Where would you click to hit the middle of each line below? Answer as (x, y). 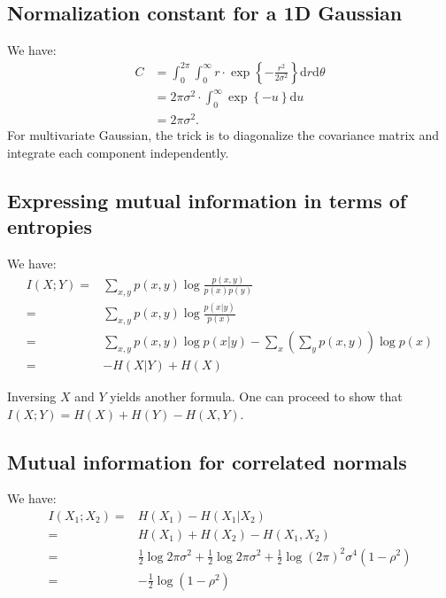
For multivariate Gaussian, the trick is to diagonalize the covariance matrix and (223, 135)
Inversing (32, 396)
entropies (50, 226)
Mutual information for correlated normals (207, 461)
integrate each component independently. (118, 152)
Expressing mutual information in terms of (207, 200)
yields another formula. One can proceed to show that (256, 396)
